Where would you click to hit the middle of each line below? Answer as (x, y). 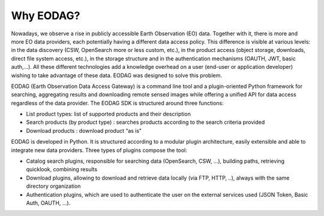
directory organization (53, 186)
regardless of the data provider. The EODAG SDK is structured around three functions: (118, 103)
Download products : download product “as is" (84, 130)
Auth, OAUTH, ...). (48, 203)
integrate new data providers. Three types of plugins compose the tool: (99, 150)
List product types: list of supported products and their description (109, 114)
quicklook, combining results (62, 169)
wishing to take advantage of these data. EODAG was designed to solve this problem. (116, 75)
